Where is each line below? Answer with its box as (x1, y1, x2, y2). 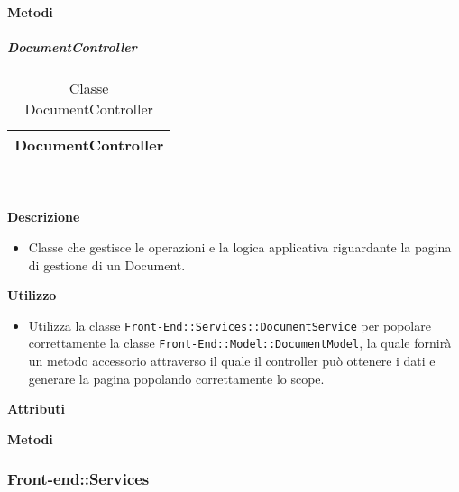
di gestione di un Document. (28, 255, 186, 274)
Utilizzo (7, 286, 57, 305)
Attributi (7, 399, 65, 418)
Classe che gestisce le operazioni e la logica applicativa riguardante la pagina (28, 237, 452, 256)
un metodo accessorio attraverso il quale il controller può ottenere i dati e (28, 351, 436, 370)
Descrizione (7, 207, 80, 226)
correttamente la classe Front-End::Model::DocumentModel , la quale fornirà (28, 333, 452, 352)
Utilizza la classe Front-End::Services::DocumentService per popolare (28, 315, 431, 334)
